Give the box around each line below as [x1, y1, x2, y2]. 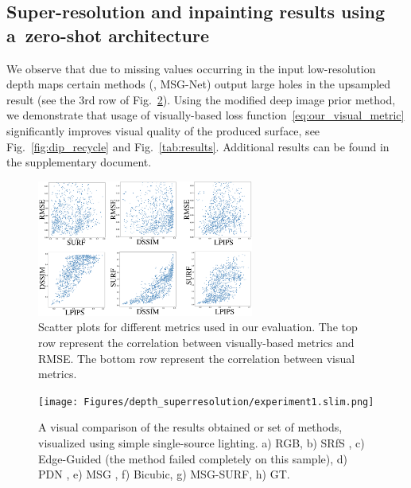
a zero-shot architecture [6, 22, 210, 47]
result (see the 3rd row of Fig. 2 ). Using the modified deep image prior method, [6, 91, 396, 107]
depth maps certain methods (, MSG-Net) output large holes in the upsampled [6, 76, 391, 92]
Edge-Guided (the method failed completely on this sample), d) [38, 450, 347, 467]
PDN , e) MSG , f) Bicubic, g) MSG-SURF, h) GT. [38, 466, 290, 482]
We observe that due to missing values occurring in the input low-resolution [6, 60, 376, 76]
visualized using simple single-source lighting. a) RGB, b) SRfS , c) [38, 435, 365, 451]
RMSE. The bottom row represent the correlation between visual [38, 349, 355, 366]
